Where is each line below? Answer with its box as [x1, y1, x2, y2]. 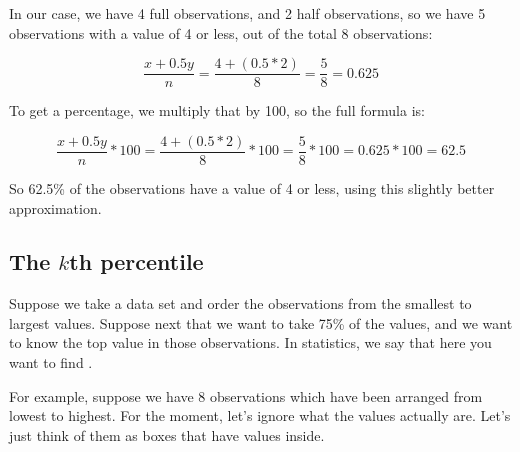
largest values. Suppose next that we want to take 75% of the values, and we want [9, 312, 513, 333]
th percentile [69, 246, 204, 277]
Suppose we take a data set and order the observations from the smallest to [9, 293, 472, 314]
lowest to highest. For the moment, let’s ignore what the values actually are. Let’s [9, 405, 511, 426]
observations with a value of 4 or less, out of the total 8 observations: [9, 22, 433, 43]
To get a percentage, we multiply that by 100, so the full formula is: [9, 100, 425, 121]
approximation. [9, 197, 102, 218]
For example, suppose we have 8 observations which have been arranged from [9, 385, 483, 406]
